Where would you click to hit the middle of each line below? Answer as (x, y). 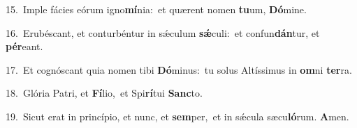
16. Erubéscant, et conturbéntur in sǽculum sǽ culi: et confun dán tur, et (163, 32)
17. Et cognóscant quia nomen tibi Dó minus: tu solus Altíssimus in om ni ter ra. (179, 69)
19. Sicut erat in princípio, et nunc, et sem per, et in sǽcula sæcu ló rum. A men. (177, 116)
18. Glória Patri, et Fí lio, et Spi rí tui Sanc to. (104, 93)
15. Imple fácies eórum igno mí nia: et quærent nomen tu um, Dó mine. (156, 9)
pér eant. (24, 46)
